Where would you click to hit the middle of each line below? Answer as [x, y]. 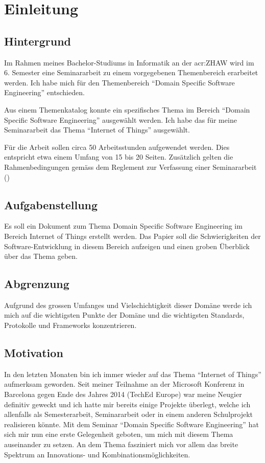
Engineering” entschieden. [44, 92]
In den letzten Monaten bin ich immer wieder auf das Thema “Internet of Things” [133, 374]
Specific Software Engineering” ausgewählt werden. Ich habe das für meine [121, 119]
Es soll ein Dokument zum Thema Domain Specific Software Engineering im [123, 226]
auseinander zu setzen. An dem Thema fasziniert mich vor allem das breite [121, 444]
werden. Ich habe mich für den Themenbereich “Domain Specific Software [119, 82]
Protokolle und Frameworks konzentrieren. [70, 325]
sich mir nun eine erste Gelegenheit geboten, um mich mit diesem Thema [119, 434]
